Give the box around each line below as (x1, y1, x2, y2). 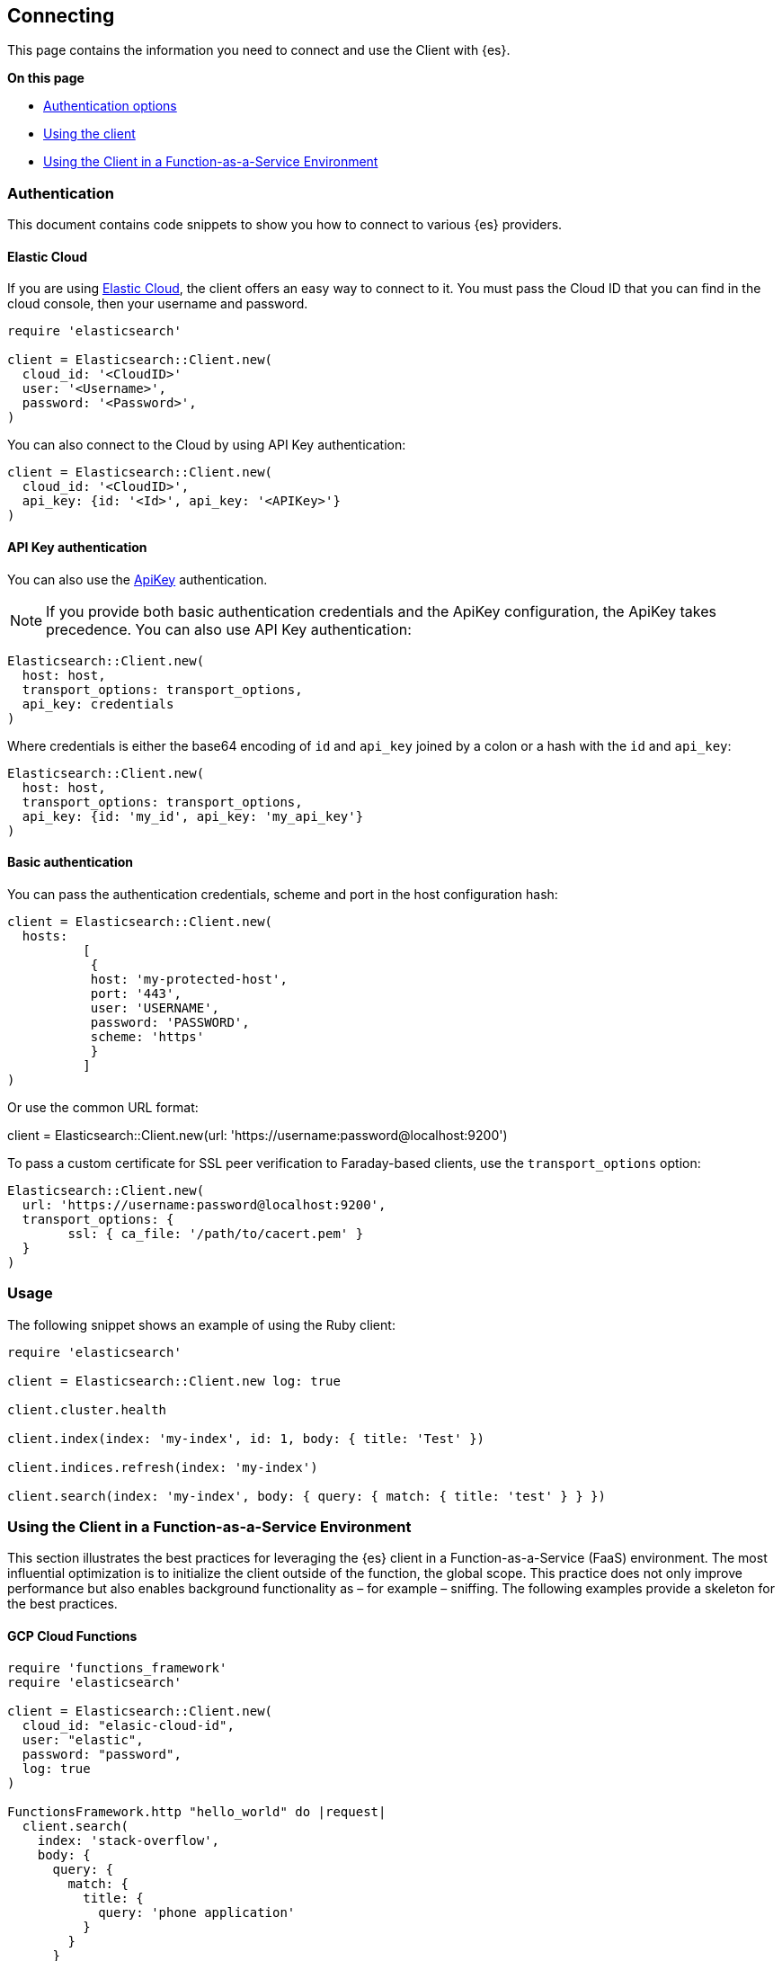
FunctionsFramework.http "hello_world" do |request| (7, 1804, 387, 1819)
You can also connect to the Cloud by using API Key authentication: (7, 437, 406, 453)
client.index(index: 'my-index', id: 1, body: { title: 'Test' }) (7, 1431, 485, 1446)
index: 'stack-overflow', (37, 1832, 220, 1848)
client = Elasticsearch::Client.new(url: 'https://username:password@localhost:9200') (7, 1127, 508, 1143)
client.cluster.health (7, 1402, 167, 1417)
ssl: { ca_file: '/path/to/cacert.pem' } (67, 1226, 364, 1241)
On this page (7, 70, 84, 86)
